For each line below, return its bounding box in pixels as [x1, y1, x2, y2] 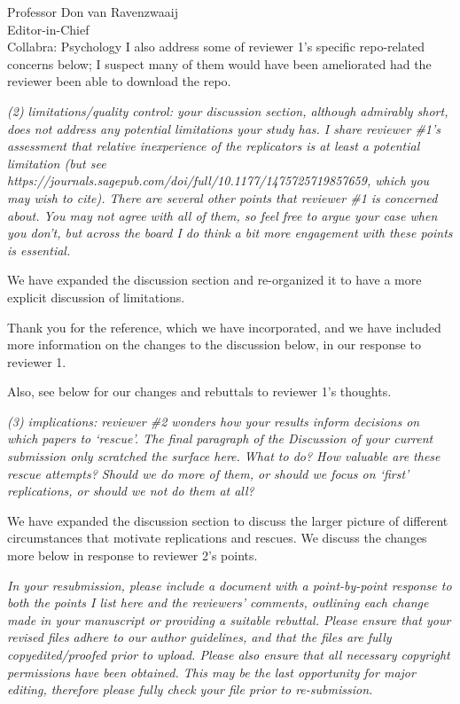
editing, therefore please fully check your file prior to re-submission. [7, 680, 373, 699]
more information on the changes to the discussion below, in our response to [7, 335, 421, 354]
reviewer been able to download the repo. [7, 72, 231, 90]
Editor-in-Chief [7, 20, 90, 38]
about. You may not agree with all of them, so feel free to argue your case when [7, 206, 438, 224]
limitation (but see [7, 153, 106, 172]
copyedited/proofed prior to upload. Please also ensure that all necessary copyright [7, 645, 450, 663]
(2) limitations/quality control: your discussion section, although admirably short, [7, 101, 448, 120]
